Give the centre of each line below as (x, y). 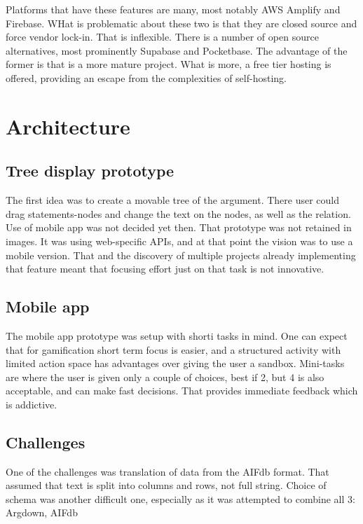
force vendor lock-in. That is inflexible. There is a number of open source (162, 37)
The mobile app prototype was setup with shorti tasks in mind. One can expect (177, 335)
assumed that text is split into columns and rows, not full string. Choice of (166, 485)
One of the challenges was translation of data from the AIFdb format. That (167, 471)
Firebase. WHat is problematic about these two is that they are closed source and (181, 23)
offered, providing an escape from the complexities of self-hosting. (146, 77)
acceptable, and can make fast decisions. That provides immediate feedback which (182, 391)
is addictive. (32, 404)
